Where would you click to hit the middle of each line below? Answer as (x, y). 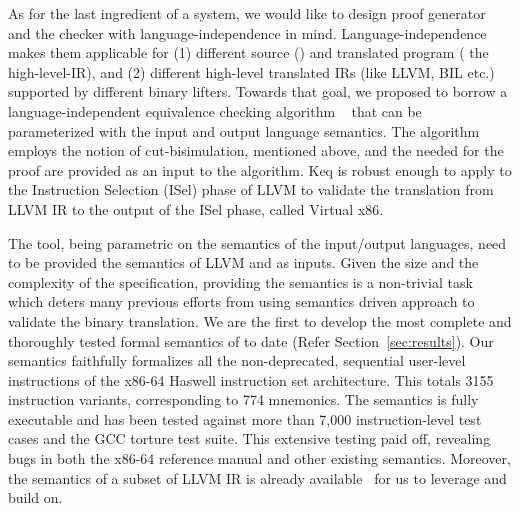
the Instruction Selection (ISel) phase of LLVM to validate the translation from (251, 189)
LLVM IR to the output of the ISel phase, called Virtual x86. (196, 208)
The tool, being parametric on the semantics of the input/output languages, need (257, 242)
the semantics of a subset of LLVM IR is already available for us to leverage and (257, 477)
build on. (35, 497)
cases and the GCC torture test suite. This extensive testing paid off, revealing (249, 438)
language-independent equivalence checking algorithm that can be (215, 110)
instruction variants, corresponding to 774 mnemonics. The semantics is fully (243, 399)
